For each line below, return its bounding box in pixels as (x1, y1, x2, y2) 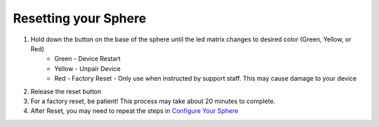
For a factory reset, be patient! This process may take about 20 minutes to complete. (30, 97, 276, 105)
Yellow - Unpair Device (54, 64, 121, 73)
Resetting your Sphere (13, 11, 147, 26)
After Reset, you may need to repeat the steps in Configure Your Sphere (30, 107, 239, 115)
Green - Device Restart (54, 55, 121, 63)
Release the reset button (30, 87, 102, 95)
